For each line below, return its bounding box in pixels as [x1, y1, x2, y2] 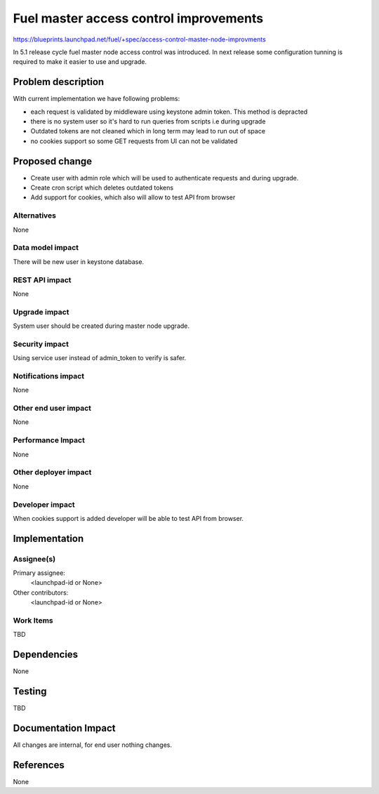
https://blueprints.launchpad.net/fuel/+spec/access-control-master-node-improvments [13, 35, 266, 44]
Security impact [13, 339, 69, 349]
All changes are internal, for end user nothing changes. [13, 741, 172, 749]
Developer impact [13, 499, 75, 509]
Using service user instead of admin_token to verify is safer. [13, 354, 187, 362]
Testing [13, 685, 47, 698]
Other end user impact [13, 404, 91, 413]
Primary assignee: [13, 569, 66, 577]
